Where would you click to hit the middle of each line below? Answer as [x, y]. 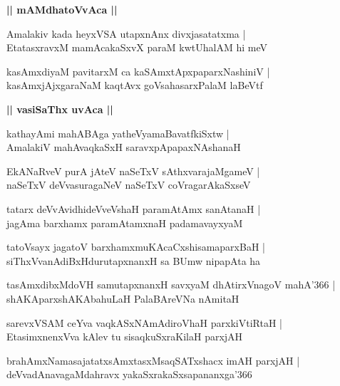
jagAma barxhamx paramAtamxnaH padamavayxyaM [125, 223]
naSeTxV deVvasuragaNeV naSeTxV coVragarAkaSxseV [129, 185]
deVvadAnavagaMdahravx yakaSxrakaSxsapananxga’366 [129, 374]
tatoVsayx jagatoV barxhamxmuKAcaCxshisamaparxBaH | [136, 247]
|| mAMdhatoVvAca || [62, 9]
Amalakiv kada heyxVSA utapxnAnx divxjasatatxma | [126, 33]
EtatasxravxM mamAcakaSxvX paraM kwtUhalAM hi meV [137, 47]
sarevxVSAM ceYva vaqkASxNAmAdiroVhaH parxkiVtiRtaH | [144, 322]
